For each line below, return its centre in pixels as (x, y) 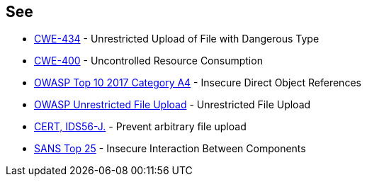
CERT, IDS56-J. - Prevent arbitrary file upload (140, 127)
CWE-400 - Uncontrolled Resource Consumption (148, 61)
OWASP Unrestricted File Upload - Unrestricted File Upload (173, 105)
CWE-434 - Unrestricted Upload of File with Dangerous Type (177, 39)
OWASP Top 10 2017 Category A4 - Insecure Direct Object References (198, 83)
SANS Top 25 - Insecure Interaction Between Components (170, 149)
